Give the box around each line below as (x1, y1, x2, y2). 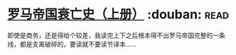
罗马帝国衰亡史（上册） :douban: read (7, 6, 230, 23)
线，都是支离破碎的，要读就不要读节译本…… (7, 39, 137, 48)
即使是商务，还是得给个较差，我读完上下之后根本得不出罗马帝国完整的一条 (7, 31, 225, 39)
